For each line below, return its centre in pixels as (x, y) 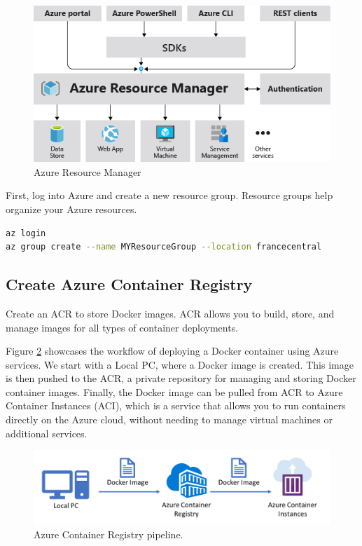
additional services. (47, 433)
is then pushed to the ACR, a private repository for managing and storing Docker (181, 378)
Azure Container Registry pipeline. (109, 534)
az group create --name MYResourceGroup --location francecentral (164, 247)
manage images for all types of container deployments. (122, 327)
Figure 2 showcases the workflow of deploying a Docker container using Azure (172, 351)
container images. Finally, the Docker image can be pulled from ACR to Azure (174, 391)
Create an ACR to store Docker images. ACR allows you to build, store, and (170, 313)
